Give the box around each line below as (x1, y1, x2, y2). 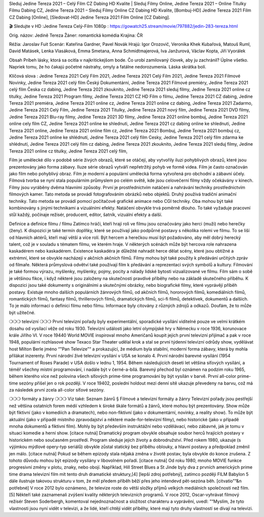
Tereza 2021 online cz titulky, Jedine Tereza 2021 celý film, (9, 148, 128, 154)
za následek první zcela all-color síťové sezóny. (9, 387, 105, 393)
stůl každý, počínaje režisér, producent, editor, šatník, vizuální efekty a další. (9, 212, 162, 217)
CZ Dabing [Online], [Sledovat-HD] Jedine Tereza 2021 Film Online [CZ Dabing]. (9, 14, 171, 20)
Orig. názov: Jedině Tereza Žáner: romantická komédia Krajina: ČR (9, 32, 143, 38)
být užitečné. (9, 309, 36, 315)
